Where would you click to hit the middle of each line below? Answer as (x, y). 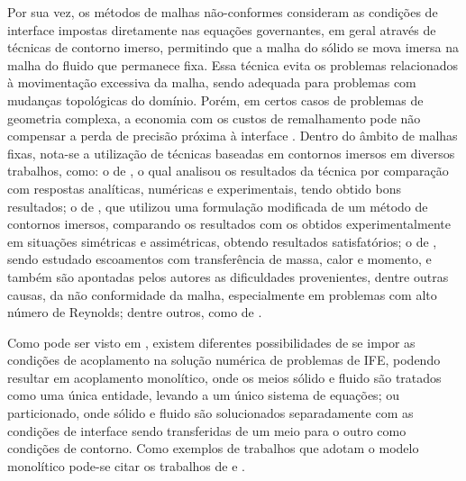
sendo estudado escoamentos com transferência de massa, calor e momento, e (219, 259)
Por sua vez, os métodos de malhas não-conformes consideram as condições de (223, 12)
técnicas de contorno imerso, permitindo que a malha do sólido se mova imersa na (233, 47)
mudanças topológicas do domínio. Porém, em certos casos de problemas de (215, 100)
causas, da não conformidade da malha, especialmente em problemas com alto (222, 294)
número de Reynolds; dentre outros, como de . (135, 312)
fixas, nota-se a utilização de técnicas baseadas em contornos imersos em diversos (231, 153)
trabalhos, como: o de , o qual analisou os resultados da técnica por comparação (228, 171)
